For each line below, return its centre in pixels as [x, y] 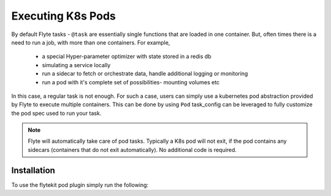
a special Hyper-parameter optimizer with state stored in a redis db [127, 56]
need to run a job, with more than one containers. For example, [91, 42]
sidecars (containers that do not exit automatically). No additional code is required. [132, 150]
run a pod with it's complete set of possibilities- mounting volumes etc [131, 82]
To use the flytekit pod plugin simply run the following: [80, 185]
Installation [33, 170]
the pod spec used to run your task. [56, 113]
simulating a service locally [76, 65]
